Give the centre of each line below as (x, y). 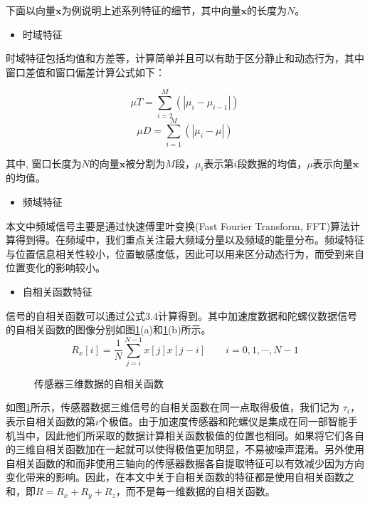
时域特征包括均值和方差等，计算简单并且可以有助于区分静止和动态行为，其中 (185, 58)
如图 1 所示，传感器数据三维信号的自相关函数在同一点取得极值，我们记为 (173, 407)
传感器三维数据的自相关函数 (99, 383)
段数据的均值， (272, 163)
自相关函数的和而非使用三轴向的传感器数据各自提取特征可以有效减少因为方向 (185, 463)
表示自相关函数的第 (51, 421)
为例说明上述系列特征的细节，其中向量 (151, 10)
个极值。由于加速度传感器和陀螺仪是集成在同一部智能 (223, 421)
